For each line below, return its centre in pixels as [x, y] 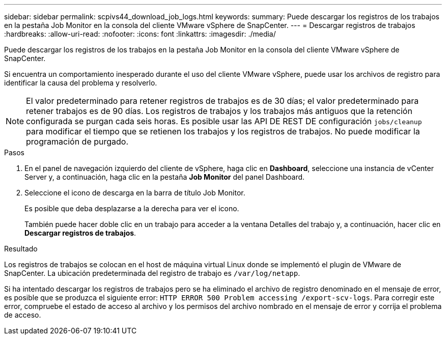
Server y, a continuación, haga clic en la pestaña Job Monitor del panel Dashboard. [165, 177]
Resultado [21, 249]
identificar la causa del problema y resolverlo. [81, 83]
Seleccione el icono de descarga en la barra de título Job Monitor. [135, 193]
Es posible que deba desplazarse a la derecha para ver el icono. [132, 208]
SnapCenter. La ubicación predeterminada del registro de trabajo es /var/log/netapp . [152, 273]
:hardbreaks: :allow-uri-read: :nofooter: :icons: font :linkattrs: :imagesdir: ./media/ [140, 34]
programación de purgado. [77, 142]
